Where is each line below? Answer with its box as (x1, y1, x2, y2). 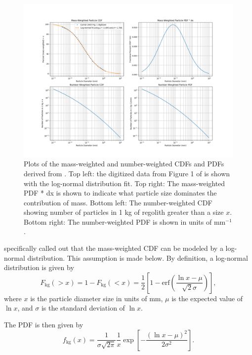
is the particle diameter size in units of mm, (30, 293, 163, 303)
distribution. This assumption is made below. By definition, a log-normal (27, 252, 248, 263)
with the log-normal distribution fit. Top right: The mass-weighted (24, 178, 225, 188)
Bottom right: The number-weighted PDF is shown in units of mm (24, 216, 226, 227)
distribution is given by (4, 262, 74, 273)
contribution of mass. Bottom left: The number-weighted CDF (24, 197, 212, 207)
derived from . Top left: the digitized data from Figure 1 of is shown (24, 168, 230, 178)
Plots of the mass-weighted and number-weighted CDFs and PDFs (24, 158, 224, 169)
